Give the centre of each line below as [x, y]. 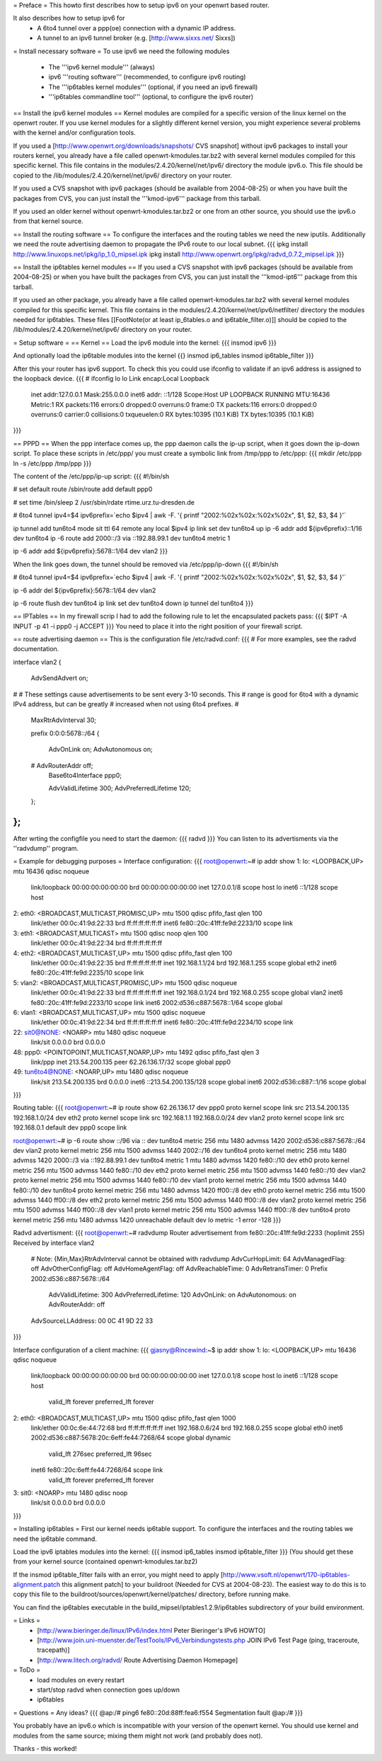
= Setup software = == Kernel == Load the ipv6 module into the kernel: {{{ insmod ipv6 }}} [145, 343]
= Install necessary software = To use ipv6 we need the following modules [121, 51]
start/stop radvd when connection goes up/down [109, 1690]
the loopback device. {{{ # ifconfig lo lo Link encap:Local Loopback [111, 378]
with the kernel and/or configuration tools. [74, 133]
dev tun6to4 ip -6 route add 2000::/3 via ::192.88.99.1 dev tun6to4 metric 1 [122, 538]
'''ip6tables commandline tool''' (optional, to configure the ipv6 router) [151, 97]
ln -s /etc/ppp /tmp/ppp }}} [52, 463]
